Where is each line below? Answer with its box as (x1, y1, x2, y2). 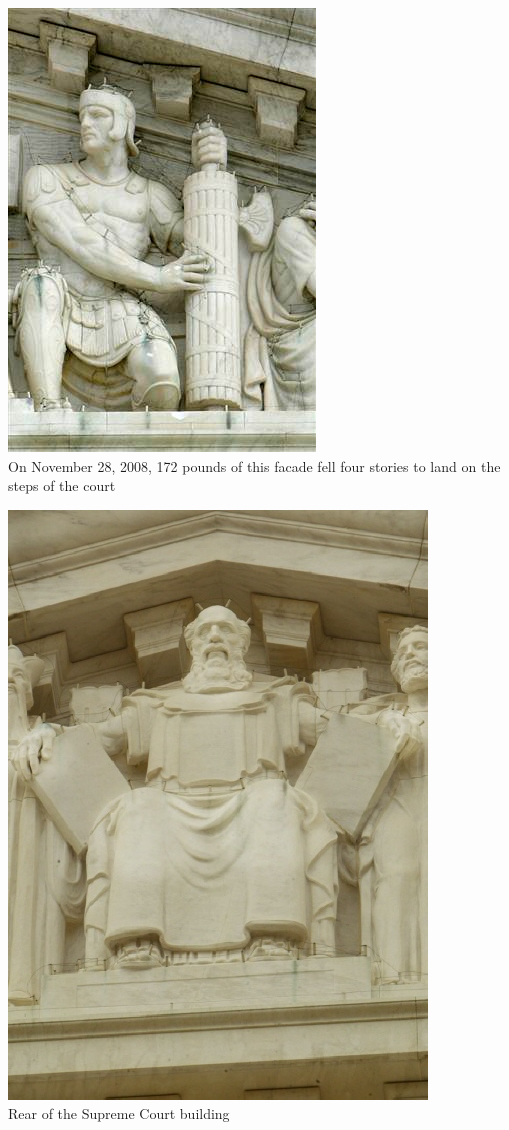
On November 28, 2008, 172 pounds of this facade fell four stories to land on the (8, 455, 501, 476)
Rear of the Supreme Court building (8, 1103, 230, 1124)
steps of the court (8, 475, 116, 496)
